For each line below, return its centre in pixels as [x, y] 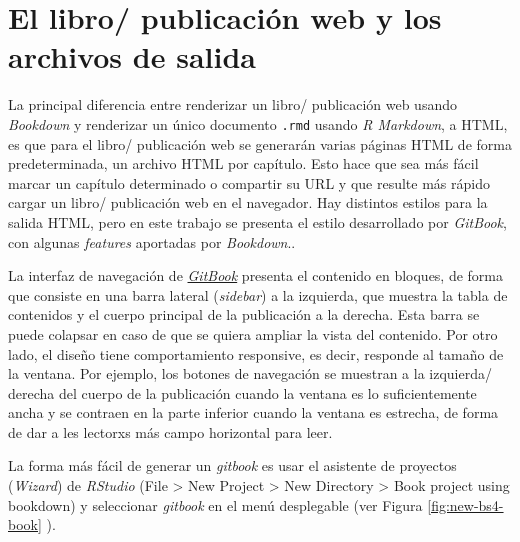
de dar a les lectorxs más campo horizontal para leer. [170, 431]
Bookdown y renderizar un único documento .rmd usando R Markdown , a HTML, [258, 123]
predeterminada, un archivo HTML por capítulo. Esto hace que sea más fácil [243, 163]
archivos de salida [132, 56]
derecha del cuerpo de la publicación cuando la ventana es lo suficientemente [242, 392]
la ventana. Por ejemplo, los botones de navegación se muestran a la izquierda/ [250, 373]
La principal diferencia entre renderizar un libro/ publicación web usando [232, 104]
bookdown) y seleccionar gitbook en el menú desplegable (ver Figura [215, 504]
